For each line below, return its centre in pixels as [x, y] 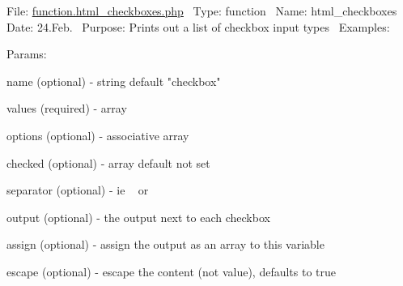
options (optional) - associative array [98, 135]
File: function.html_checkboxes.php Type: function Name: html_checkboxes [202, 11]
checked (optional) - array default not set [108, 162]
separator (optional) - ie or [78, 190]
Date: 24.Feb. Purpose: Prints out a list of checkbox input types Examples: [198, 26]
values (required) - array [67, 108]
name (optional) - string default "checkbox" [114, 81]
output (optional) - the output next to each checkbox [138, 217]
